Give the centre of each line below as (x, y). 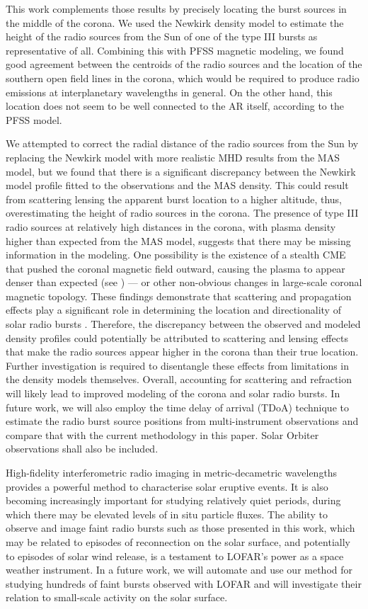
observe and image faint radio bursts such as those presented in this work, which (180, 528)
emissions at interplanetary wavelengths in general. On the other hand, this (169, 92)
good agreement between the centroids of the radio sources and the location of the (184, 64)
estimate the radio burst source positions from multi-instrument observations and (182, 421)
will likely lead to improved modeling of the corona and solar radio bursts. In (173, 393)
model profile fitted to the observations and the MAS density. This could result (177, 185)
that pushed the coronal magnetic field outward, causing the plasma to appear (176, 268)
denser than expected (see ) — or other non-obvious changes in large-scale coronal (184, 282)
